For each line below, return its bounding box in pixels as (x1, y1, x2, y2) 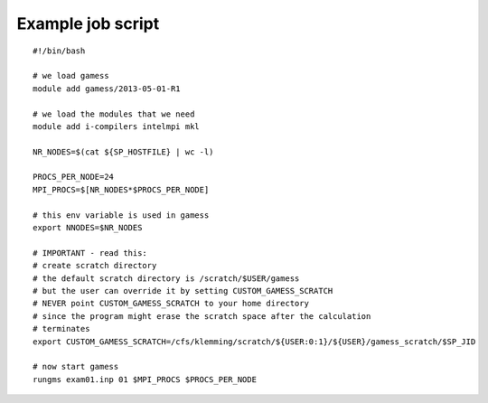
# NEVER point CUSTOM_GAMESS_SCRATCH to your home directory (33, 298, 309, 309)
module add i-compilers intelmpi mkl (33, 121, 201, 131)
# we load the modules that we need (33, 108, 195, 119)
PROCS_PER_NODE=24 (33, 172, 115, 183)
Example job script (16, 14, 160, 33)
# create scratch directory (33, 260, 157, 271)
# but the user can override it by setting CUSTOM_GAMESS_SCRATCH (33, 286, 333, 295)
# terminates (33, 323, 90, 334)
